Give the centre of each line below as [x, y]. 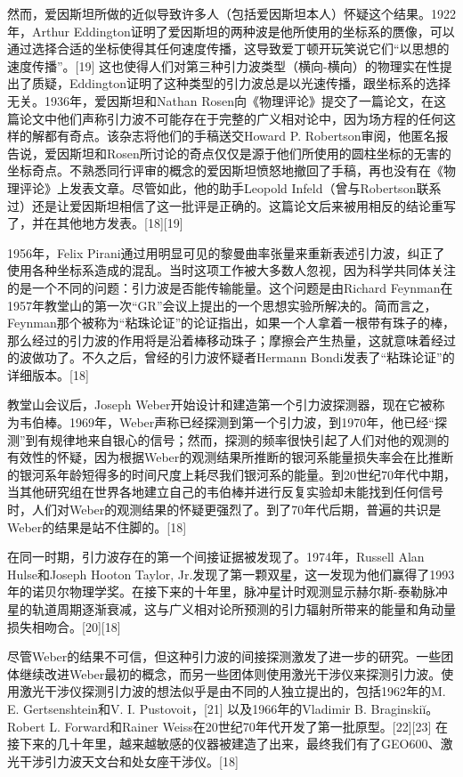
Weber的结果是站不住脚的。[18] [97, 526]
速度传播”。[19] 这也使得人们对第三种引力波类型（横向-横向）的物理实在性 [223, 65]
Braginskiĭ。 [405, 708]
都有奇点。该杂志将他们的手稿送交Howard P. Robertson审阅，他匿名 [240, 136]
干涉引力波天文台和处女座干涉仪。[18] [129, 761]
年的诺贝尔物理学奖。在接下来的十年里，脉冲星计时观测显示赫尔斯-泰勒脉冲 [227, 591]
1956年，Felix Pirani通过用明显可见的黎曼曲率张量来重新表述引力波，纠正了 [226, 252]
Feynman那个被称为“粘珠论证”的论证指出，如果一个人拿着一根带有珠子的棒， [231, 323]
